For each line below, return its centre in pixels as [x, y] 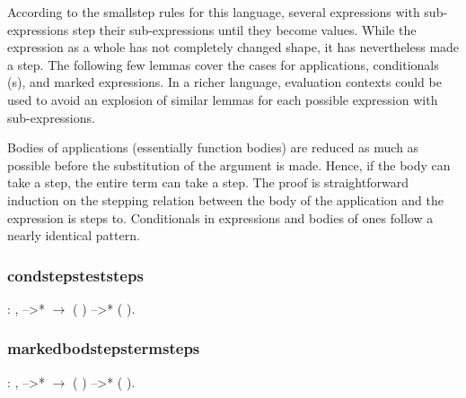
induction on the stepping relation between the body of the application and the [225, 199]
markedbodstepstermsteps [104, 348]
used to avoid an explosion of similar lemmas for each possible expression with [223, 99]
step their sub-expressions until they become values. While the [244, 29]
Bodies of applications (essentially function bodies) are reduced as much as [213, 147]
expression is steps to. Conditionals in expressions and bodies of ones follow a [220, 217]
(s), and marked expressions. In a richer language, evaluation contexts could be [224, 82]
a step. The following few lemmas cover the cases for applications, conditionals [223, 64]
